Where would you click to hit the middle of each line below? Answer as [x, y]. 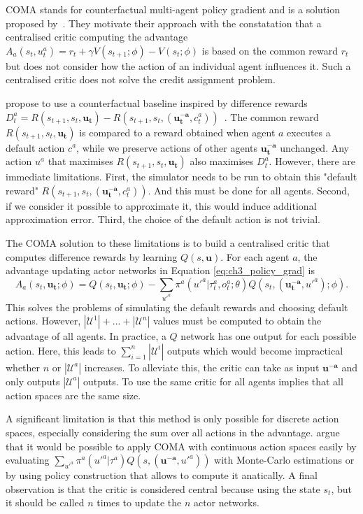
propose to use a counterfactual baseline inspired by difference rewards [157, 102]
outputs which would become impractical [255, 350]
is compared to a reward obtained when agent [177, 132]
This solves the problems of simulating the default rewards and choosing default [177, 307]
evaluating [28, 460]
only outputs [33, 381]
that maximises [80, 161]
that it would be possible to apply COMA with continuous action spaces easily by [181, 446]
